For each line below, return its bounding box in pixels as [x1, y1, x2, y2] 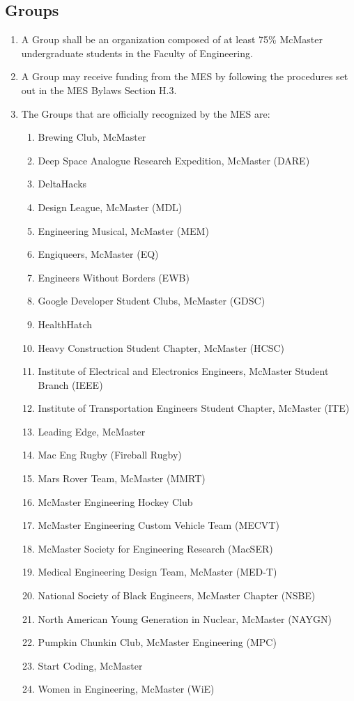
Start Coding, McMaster [38, 658, 143, 672]
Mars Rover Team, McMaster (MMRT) [38, 471, 206, 486]
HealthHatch [38, 316, 92, 331]
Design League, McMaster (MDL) [38, 199, 183, 214]
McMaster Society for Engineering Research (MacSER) [38, 541, 273, 555]
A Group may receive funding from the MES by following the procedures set [21, 69, 348, 84]
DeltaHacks [38, 176, 87, 191]
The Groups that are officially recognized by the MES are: [21, 106, 270, 121]
